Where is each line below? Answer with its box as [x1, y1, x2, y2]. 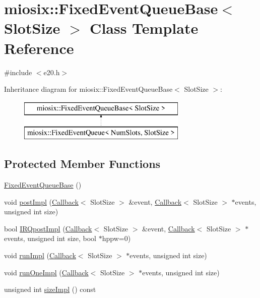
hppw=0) [102, 233, 131, 244]
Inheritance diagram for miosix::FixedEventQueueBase [4, 84, 173, 94]
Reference [4, 37, 74, 58]
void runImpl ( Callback [4, 250, 76, 261]
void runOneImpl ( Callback [4, 267, 89, 277]
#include [4, 67, 32, 77]
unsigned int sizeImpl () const [4, 284, 96, 294]
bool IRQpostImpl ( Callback [4, 223, 92, 233]
